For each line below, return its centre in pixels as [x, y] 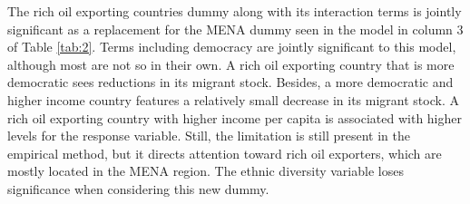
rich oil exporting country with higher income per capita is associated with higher [235, 117]
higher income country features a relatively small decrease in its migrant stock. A [233, 99]
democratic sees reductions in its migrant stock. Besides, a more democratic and [230, 82]
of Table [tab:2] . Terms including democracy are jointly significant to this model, [232, 47]
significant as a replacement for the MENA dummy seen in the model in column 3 [235, 29]
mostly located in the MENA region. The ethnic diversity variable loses [206, 171]
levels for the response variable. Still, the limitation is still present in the [209, 136]
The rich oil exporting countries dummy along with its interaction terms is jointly [235, 11]
